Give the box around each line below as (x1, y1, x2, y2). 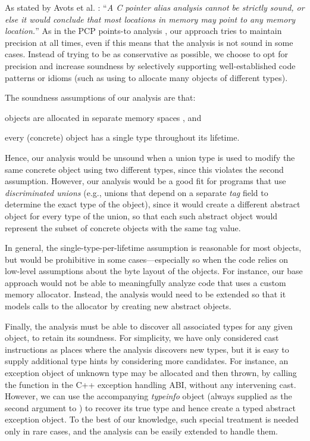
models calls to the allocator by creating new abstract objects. (5, 300, 231, 312)
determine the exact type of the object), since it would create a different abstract (5, 198, 300, 210)
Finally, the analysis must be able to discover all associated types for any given (5, 319, 293, 332)
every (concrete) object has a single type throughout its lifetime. (5, 131, 240, 144)
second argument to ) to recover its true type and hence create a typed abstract (5, 401, 296, 414)
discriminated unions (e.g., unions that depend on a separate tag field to (5, 186, 268, 198)
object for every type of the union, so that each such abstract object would (5, 209, 278, 222)
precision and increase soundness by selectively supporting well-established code (5, 59, 296, 72)
